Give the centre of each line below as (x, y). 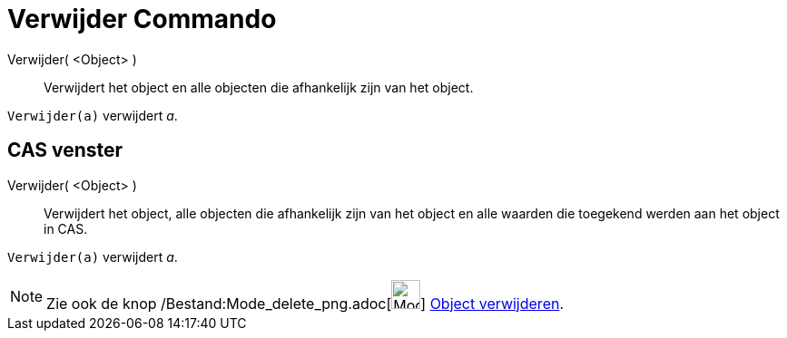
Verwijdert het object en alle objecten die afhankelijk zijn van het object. (259, 87)
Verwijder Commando (142, 19)
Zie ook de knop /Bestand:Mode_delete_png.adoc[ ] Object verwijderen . (305, 303)
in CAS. (66, 228)
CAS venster (65, 150)
